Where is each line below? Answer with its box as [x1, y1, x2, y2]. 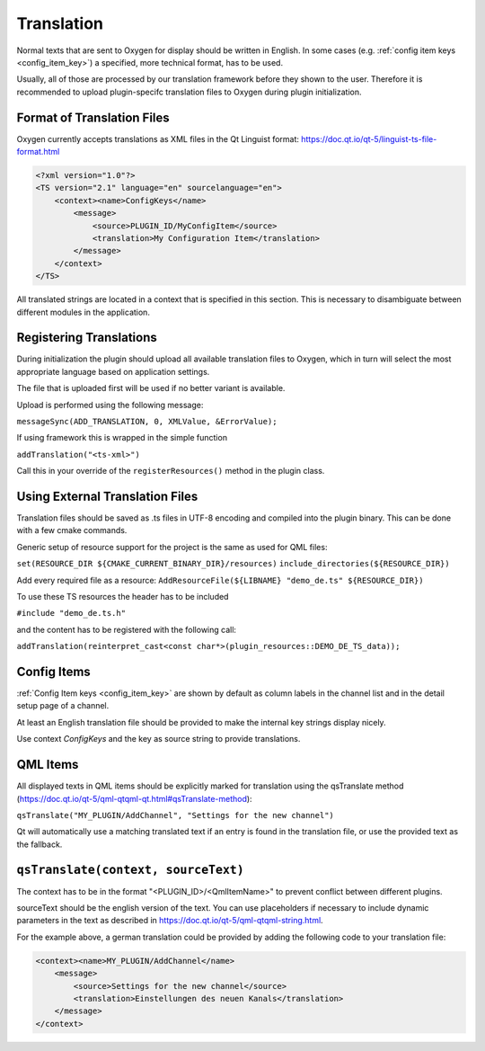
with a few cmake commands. [16, 525, 128, 536]
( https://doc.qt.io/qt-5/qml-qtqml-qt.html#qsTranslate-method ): [16, 793, 252, 804]
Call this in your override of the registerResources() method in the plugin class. [16, 466, 325, 477]
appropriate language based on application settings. [16, 366, 210, 377]
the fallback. [16, 839, 63, 850]
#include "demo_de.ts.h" [16, 608, 126, 619]
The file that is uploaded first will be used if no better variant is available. [16, 383, 286, 394]
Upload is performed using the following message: [16, 399, 204, 410]
